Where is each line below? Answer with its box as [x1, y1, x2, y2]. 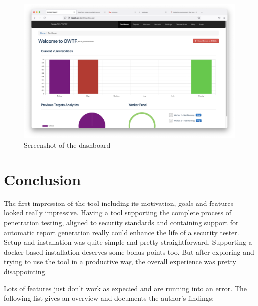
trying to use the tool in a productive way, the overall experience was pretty [4, 256, 236, 267]
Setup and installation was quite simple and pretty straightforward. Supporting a [4, 237, 252, 247]
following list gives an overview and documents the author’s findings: [4, 293, 214, 303]
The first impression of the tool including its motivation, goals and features [4, 198, 234, 208]
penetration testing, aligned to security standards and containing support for [4, 217, 239, 228]
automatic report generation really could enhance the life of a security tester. [4, 227, 239, 237]
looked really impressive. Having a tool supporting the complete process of [4, 207, 231, 218]
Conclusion [4, 169, 81, 189]
